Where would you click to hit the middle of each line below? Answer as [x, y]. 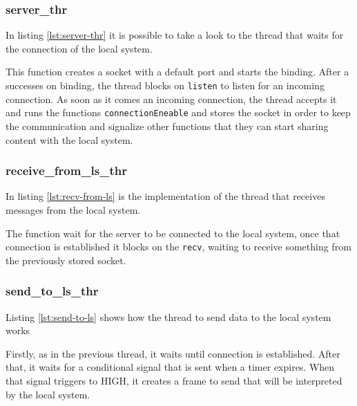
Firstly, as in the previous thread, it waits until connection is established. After [173, 353]
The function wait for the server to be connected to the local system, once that [173, 233]
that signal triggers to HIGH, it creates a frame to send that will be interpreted [174, 380]
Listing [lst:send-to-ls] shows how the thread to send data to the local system [168, 316]
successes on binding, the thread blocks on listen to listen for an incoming [165, 85]
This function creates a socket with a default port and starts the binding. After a [177, 72]
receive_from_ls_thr [66, 170]
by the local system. [48, 394]
